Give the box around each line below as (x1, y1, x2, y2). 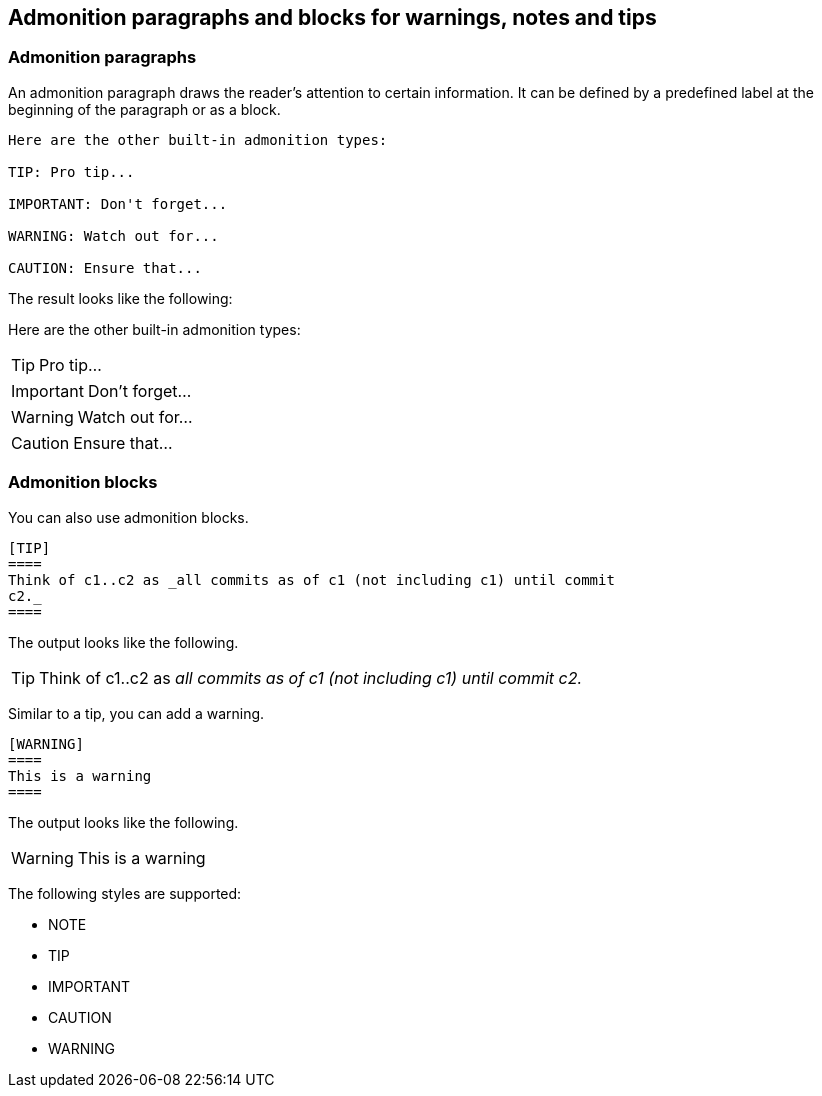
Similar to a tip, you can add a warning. (8, 704, 265, 722)
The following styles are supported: (8, 884, 242, 902)
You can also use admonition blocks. (8, 508, 249, 526)
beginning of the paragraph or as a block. (8, 100, 281, 118)
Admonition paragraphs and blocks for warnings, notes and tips (8, 5, 657, 30)
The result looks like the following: (8, 289, 233, 307)
